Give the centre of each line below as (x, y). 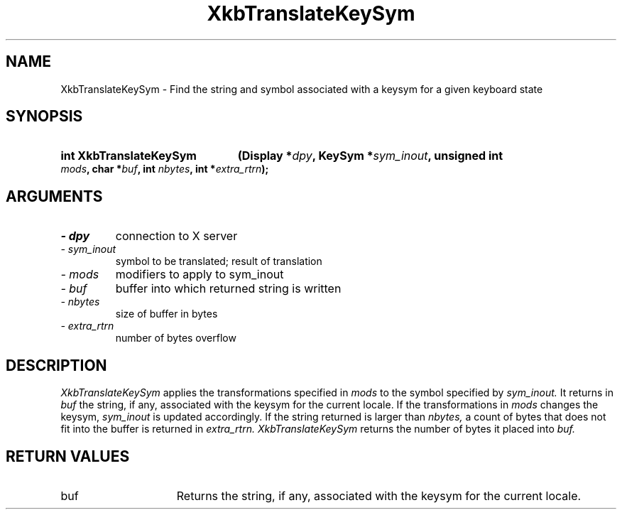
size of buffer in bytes (167, 314)
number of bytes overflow (176, 338)
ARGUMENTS (54, 196)
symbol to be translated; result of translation (219, 261)
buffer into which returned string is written (228, 289)
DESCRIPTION (56, 365)
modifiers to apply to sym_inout (200, 275)
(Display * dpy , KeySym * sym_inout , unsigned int (370, 156)
